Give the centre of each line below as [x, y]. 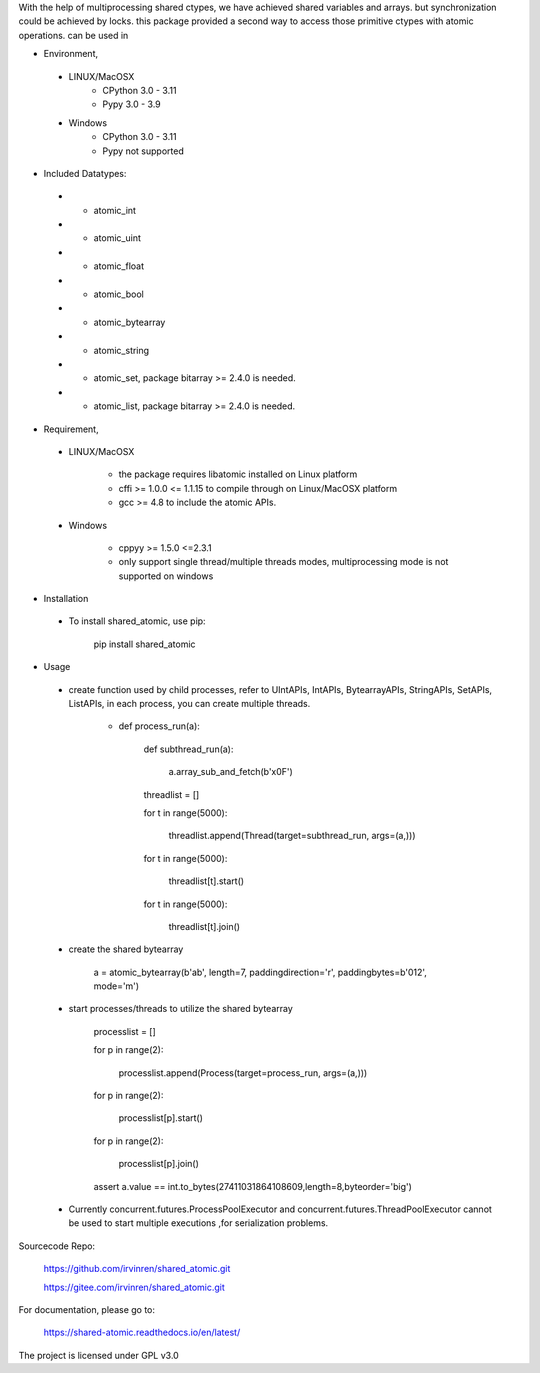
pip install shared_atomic [144, 644]
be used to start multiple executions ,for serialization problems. [198, 1223]
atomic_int [115, 210]
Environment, [71, 54]
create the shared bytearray [126, 949]
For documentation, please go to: [86, 1309]
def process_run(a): [159, 726]
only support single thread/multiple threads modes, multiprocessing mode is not [283, 562]
